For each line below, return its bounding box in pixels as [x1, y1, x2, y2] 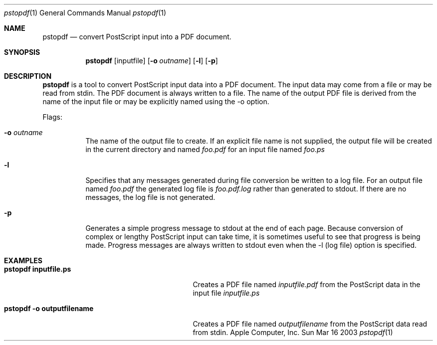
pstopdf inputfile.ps [4, 265, 71, 273]
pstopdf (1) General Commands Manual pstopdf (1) [4, 8, 167, 17]
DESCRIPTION [4, 72, 52, 80]
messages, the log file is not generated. [85, 193, 216, 201]
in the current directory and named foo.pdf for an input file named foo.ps [85, 145, 325, 154]
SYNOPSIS [4, 48, 40, 56]
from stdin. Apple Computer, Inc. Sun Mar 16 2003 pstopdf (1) [193, 328, 393, 337]
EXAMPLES [4, 256, 42, 265]
